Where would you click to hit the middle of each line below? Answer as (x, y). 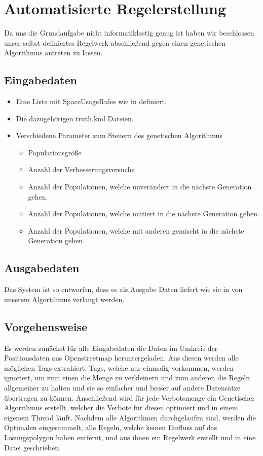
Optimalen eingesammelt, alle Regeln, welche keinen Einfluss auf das (111, 427)
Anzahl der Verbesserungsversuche (81, 169)
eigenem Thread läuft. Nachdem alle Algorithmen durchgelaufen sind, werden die (130, 417)
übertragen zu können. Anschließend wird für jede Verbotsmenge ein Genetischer (129, 397)
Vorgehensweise (46, 326)
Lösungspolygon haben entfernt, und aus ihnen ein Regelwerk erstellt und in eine (130, 437)
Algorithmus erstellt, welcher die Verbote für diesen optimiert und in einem (121, 408)
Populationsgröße (55, 152)
